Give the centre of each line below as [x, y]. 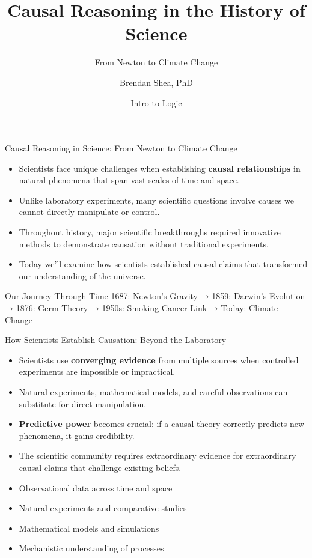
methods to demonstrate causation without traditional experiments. [144, 244]
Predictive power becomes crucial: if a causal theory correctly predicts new [162, 424]
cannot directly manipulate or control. [89, 212]
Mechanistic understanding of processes [91, 548]
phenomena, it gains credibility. [77, 435]
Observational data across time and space [96, 487]
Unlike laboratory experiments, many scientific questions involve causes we [156, 200]
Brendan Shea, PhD [156, 82]
